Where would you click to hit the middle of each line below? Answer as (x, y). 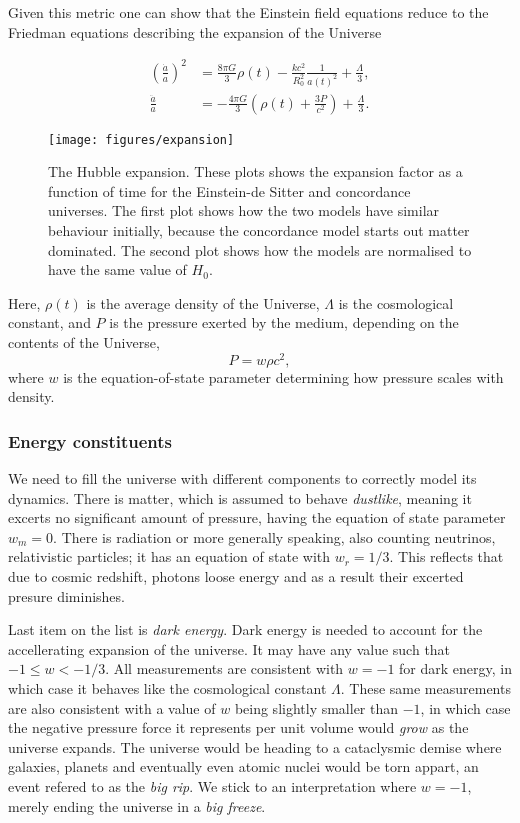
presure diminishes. (66, 595)
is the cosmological (396, 302)
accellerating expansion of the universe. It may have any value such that (229, 648)
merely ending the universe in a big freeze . (137, 805)
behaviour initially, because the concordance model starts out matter (259, 230)
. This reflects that (446, 556)
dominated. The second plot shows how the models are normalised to (260, 249)
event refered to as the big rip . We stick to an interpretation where (212, 786)
